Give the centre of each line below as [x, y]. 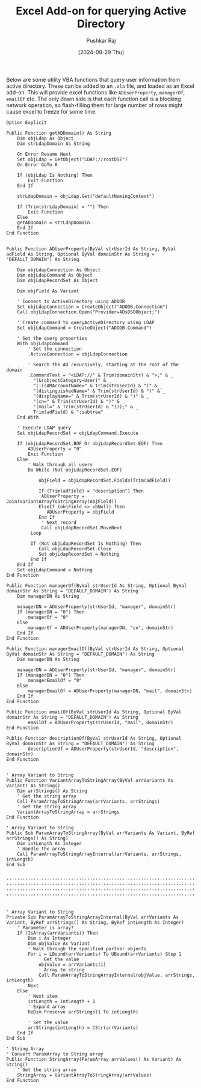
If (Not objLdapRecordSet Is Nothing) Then [86, 543]
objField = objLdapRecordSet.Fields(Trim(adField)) [104, 480]
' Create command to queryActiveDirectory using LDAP [86, 322]
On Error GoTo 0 [38, 164]
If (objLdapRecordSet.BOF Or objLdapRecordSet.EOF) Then [90, 443]
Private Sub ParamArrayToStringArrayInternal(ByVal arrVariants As [93, 917]
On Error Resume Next [44, 154]
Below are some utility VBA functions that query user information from [93, 79]
